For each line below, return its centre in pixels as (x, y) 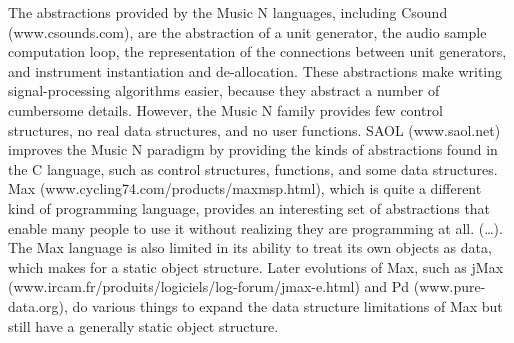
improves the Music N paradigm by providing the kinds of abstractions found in (253, 149)
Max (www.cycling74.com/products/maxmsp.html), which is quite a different (245, 188)
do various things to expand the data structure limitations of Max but (287, 305)
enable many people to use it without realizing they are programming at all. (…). (255, 227)
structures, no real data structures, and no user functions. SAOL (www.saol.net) (254, 129)
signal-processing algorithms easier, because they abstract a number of (224, 90)
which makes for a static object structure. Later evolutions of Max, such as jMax (256, 266)
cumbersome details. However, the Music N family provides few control (225, 109)
